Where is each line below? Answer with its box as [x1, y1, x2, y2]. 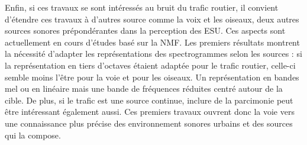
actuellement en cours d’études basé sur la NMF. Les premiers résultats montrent [5, 36, 300, 48]
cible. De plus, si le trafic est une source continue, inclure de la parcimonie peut [5, 94, 293, 106]
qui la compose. [5, 128, 61, 141]
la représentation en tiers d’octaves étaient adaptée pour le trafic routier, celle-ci [5, 59, 296, 71]
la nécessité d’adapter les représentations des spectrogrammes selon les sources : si [5, 47, 302, 60]
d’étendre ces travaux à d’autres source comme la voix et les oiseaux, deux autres [5, 12, 299, 25]
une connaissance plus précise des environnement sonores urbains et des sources [5, 117, 293, 129]
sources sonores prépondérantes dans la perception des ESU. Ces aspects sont [5, 24, 286, 37]
